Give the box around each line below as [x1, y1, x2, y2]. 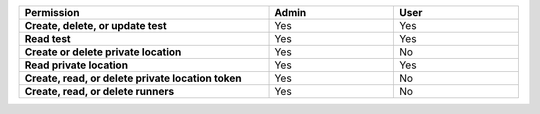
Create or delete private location [24, 45, 182, 59]
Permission [24, 6, 80, 19]
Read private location [24, 58, 129, 72]
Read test [24, 32, 71, 45]
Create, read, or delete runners [24, 85, 175, 98]
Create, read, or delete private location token [24, 71, 242, 85]
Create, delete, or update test [24, 19, 167, 32]
